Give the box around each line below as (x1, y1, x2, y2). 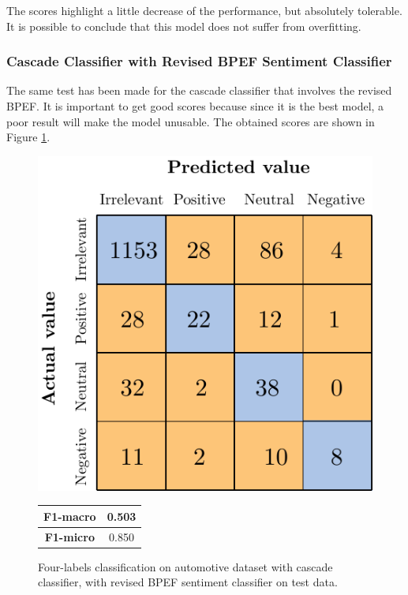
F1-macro (43, 507, 96, 524)
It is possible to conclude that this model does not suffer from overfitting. (6, 17, 361, 34)
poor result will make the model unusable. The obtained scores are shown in (6, 113, 375, 129)
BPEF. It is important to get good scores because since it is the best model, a (6, 98, 384, 114)
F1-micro (44, 528, 95, 544)
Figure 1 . (6, 129, 51, 145)
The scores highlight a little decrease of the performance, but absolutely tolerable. (6, 2, 402, 18)
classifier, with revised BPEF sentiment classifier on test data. (38, 574, 338, 590)
